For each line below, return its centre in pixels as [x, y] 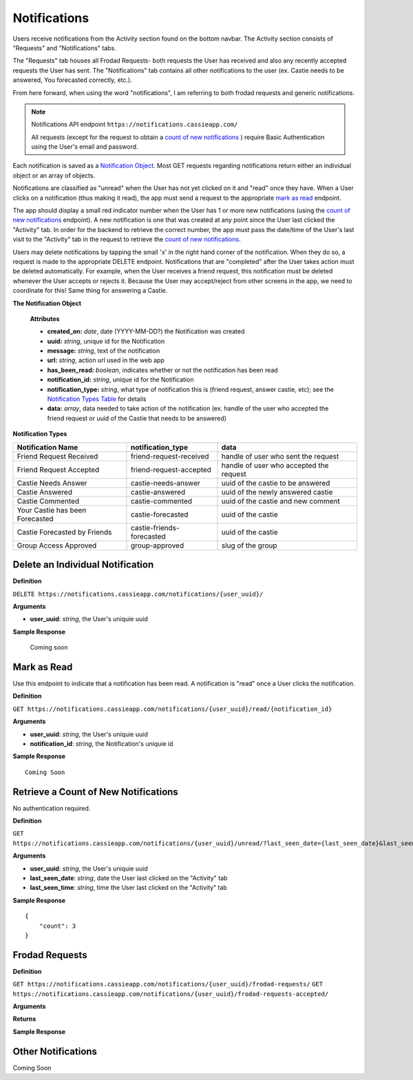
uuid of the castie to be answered [276, 483]
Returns [24, 1019]
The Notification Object [47, 303]
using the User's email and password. [85, 147]
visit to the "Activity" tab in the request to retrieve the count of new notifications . [127, 239]
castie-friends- [155, 528]
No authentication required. [52, 808]
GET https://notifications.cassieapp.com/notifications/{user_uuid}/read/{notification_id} [172, 709]
